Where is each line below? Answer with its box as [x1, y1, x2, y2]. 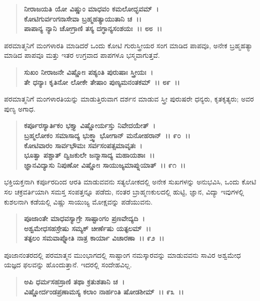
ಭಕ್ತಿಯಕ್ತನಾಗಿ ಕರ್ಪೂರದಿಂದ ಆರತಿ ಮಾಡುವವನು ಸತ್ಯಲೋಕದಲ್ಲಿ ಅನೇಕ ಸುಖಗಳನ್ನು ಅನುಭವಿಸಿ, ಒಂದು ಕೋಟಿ [4, 176, 256, 187]
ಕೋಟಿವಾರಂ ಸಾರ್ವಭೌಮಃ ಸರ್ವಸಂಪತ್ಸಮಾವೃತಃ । [24, 140, 143, 150]
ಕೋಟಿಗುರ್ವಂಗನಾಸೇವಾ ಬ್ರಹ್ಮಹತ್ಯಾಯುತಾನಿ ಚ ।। [24, 13, 142, 24]
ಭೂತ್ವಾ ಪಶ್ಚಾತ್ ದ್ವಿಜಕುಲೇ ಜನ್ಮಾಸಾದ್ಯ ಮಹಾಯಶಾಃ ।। [24, 150, 155, 160]
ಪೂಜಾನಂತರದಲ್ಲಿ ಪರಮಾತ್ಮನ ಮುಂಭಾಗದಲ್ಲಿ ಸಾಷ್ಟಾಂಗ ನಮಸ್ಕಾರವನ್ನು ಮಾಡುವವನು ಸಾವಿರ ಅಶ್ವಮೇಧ [4, 249, 241, 260]
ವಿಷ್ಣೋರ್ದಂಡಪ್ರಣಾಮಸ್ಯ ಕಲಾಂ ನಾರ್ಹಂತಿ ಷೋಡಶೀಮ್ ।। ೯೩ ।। [24, 286, 184, 296]
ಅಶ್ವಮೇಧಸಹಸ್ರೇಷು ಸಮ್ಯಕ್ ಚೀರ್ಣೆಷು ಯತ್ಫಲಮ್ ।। [24, 223, 151, 233]
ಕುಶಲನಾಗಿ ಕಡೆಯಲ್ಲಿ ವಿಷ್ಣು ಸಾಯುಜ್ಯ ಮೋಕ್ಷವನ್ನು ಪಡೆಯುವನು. [4, 196, 153, 207]
